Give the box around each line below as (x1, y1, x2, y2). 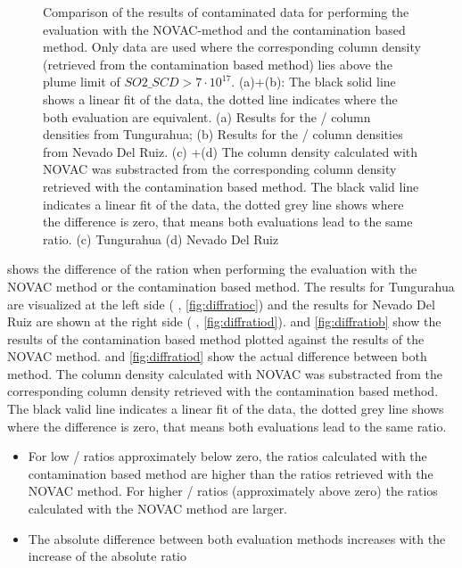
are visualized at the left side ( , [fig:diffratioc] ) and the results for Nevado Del (7, 294, 435, 313)
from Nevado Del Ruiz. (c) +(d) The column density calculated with (43, 142, 418, 161)
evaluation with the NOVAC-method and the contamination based (43, 20, 406, 38)
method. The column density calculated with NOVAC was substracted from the (7, 364, 443, 383)
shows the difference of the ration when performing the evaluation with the (7, 259, 417, 278)
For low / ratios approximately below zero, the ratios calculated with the (28, 447, 427, 465)
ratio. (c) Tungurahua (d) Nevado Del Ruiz (43, 229, 279, 248)
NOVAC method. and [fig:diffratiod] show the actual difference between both (7, 347, 427, 366)
